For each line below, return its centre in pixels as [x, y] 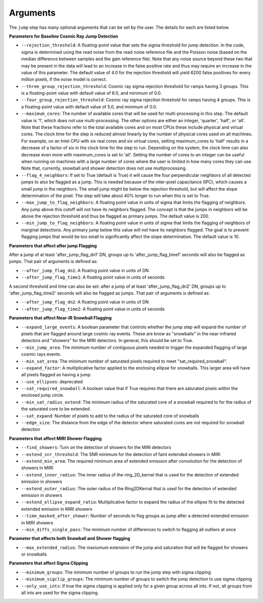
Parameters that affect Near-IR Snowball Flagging [60, 318]
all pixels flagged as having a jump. [56, 375]
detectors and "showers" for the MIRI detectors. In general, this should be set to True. [107, 341]
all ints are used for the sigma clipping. [60, 593]
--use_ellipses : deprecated [52, 382]
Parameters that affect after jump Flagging [53, 246]
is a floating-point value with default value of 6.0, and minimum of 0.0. [92, 93]
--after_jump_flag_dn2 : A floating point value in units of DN [85, 302]
